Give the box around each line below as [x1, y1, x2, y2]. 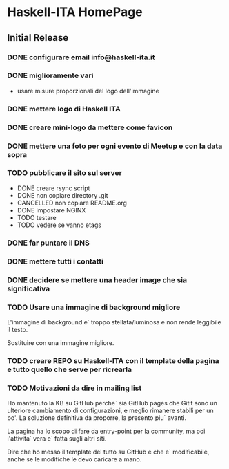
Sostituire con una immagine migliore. [7, 338, 114, 347]
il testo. [7, 325, 28, 333]
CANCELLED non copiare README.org [17, 199, 128, 207]
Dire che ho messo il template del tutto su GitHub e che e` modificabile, [7, 448, 210, 457]
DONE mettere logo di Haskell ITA [7, 104, 121, 113]
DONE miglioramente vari [7, 71, 94, 80]
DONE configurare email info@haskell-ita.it [7, 53, 155, 62]
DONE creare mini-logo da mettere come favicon [7, 122, 173, 132]
